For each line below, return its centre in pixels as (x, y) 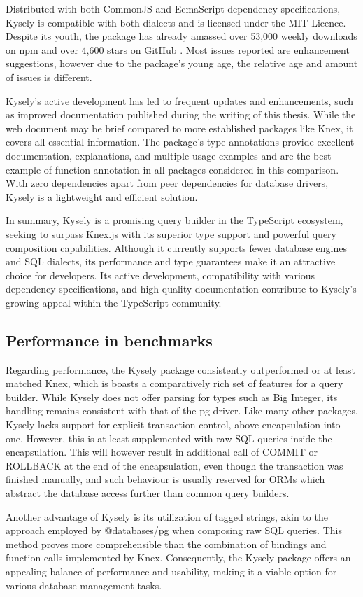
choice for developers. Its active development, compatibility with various (161, 275)
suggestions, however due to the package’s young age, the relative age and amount (182, 63)
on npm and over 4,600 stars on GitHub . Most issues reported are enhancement (178, 49)
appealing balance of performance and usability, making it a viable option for (171, 571)
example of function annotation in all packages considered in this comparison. (172, 169)
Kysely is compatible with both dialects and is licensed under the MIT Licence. (176, 22)
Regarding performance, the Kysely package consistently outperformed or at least (181, 369)
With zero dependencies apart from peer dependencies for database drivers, (167, 183)
